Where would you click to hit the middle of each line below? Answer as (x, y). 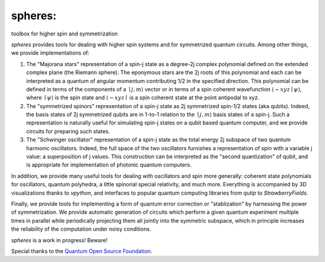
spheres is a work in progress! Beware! (59, 240)
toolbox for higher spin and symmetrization (64, 34)
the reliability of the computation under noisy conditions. (81, 229)
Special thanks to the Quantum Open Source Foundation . (82, 251)
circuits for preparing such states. (68, 131)
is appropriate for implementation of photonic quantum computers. (109, 165)
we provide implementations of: (50, 53)
